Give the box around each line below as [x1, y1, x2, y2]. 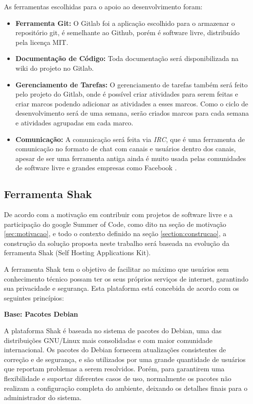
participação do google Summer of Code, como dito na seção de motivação [4, 219, 227, 229]
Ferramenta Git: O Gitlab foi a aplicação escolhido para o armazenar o [15, 18, 235, 28]
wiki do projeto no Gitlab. [15, 62, 94, 73]
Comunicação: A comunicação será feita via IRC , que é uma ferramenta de [15, 134, 245, 144]
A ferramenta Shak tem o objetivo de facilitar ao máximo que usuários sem [4, 264, 229, 274]
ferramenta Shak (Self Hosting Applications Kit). [4, 247, 151, 258]
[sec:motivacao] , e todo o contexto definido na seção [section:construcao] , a [4, 228, 227, 239]
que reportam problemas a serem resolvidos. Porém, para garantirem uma [4, 364, 225, 374]
